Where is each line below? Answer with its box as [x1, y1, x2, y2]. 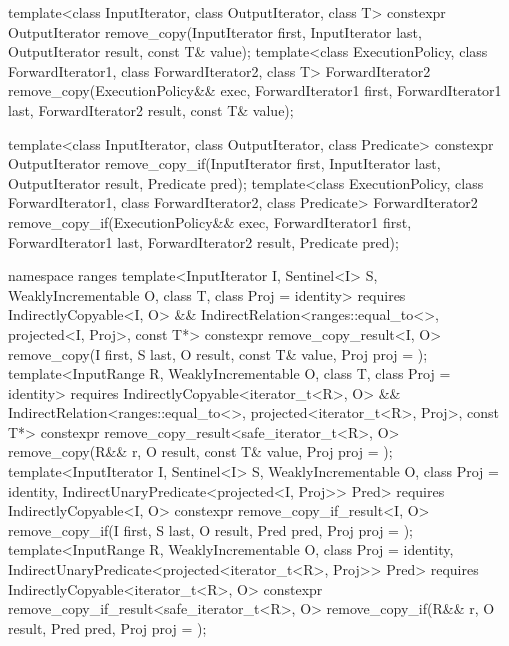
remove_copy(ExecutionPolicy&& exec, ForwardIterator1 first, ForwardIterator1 [8, 80, 502, 101]
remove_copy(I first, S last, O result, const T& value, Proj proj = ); [8, 343, 428, 364]
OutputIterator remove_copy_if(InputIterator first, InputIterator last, [8, 153, 441, 174]
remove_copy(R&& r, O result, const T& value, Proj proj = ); [8, 441, 393, 462]
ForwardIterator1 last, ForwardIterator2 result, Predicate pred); [8, 231, 399, 252]
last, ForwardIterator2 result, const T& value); [8, 99, 294, 120]
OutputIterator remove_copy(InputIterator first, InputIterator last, [8, 21, 422, 42]
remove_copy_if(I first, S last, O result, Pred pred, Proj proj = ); [8, 519, 413, 540]
